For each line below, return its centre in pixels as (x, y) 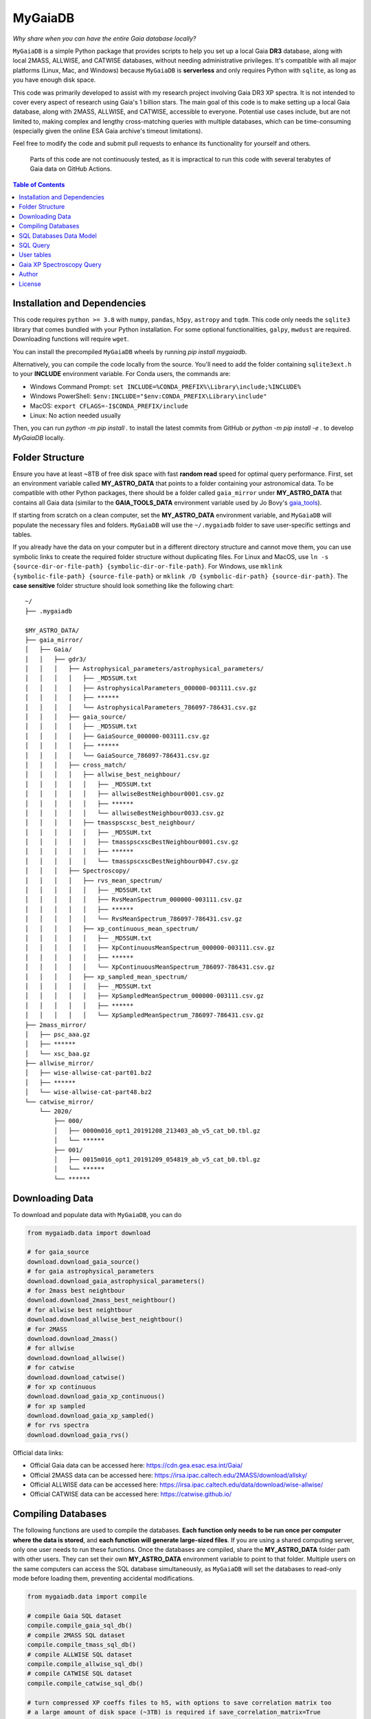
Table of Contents (39, 184)
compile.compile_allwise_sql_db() (85, 1664)
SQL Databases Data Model (58, 236)
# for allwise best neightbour (80, 1310)
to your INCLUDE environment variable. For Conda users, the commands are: (122, 374)
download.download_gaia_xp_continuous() (96, 1397)
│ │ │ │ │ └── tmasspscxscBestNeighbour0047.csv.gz (132, 861)
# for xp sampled (56, 1406)
